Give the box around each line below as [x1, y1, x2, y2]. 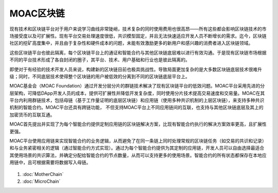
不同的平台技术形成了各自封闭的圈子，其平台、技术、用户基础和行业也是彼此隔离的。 [9, 57, 190, 63]
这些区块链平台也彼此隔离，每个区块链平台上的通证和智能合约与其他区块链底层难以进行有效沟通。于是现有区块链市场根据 [9, 49, 267, 56]
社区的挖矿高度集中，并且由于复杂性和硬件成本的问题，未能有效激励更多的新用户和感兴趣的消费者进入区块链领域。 [9, 40, 253, 46]
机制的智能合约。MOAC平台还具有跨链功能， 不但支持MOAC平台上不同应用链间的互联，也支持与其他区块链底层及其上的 [9, 104, 264, 111]
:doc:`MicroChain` [22, 178, 61, 184]
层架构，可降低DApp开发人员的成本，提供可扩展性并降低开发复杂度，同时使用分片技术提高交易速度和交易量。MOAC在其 [9, 90, 265, 96]
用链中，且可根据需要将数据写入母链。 [9, 160, 91, 166]
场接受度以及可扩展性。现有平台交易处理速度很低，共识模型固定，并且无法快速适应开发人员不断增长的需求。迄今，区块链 [9, 32, 267, 39]
